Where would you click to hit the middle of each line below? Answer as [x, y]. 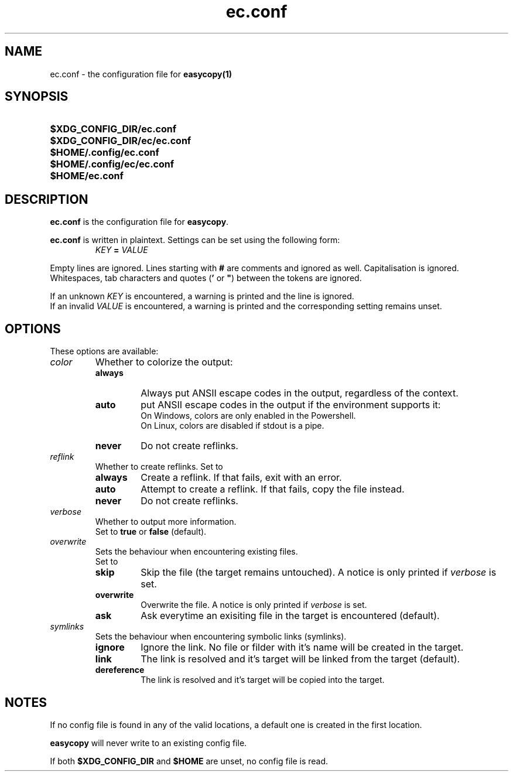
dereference [120, 670]
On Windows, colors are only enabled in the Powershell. [248, 416]
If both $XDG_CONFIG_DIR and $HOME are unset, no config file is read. [189, 761]
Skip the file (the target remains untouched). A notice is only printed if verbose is [319, 572]
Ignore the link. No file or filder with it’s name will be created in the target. [302, 647]
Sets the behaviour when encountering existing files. [196, 552]
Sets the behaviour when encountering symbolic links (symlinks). [221, 637]
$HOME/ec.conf [87, 176]
